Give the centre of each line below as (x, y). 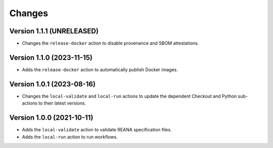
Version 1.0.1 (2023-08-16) (53, 84)
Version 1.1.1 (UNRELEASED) (54, 31)
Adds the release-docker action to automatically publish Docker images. (100, 69)
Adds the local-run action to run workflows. (70, 137)
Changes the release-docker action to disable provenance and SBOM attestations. (110, 43)
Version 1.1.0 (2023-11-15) (51, 57)
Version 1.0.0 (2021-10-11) (51, 118)
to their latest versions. (62, 103)
